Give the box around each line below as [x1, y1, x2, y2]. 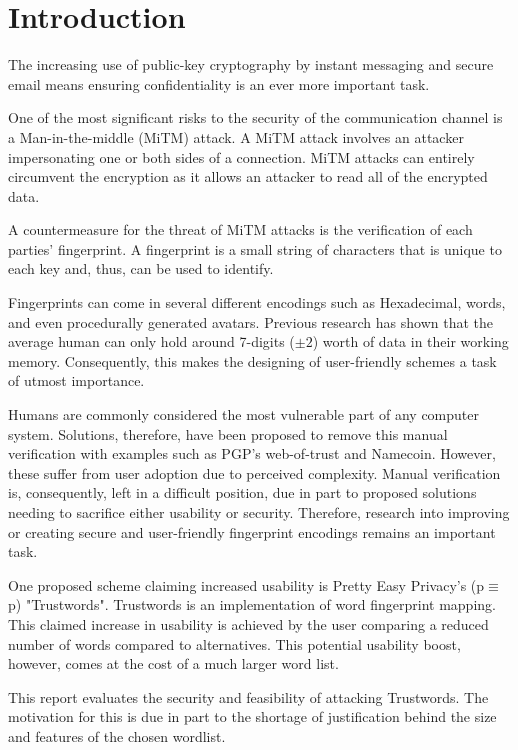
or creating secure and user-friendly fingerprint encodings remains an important [8, 521, 496, 542]
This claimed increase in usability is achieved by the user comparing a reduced [8, 613, 489, 634]
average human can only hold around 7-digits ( [8, 331, 295, 352]
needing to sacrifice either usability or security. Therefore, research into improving [8, 502, 510, 522]
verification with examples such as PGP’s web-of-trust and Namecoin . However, [8, 443, 496, 464]
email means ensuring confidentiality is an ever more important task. [8, 73, 430, 94]
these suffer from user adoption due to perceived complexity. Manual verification [8, 462, 501, 483]
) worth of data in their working [312, 331, 509, 352]
